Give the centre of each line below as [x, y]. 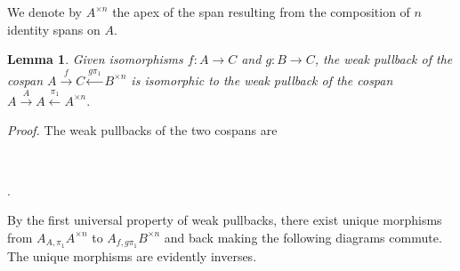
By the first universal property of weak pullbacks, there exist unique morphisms [225, 220]
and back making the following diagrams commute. [303, 237]
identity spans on [54, 29]
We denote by [44, 12]
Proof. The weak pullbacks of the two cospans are [142, 130]
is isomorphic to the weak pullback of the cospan [262, 80]
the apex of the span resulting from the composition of [261, 12]
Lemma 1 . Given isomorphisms [95, 59]
